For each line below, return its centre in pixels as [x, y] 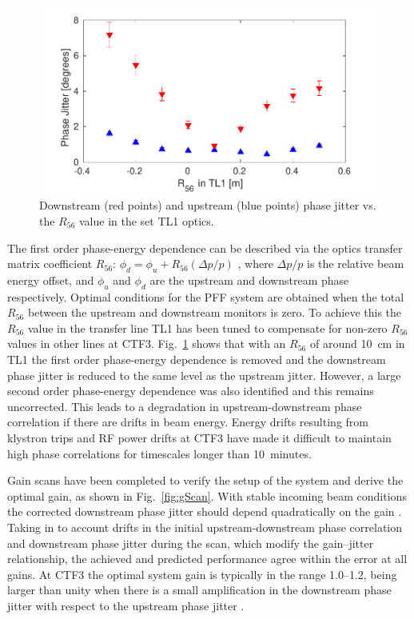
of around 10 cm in [357, 343]
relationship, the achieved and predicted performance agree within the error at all [207, 559]
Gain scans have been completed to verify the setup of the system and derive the [205, 480]
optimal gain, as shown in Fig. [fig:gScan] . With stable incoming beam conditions [207, 495]
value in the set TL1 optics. [146, 220]
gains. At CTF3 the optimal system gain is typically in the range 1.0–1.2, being [202, 574]
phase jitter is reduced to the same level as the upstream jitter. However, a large [204, 375]
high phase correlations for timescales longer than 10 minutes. [159, 453]
